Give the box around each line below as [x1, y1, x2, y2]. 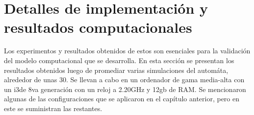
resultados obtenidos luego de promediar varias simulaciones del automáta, [4, 65, 229, 75]
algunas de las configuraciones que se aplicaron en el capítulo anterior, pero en [4, 93, 240, 104]
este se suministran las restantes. [4, 103, 102, 113]
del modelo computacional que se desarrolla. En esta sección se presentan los [4, 55, 234, 65]
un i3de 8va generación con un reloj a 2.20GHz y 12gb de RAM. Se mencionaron [4, 84, 246, 94]
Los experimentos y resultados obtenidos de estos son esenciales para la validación [4, 46, 251, 56]
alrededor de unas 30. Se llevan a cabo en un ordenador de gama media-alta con [4, 74, 245, 85]
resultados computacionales [4, 17, 192, 37]
